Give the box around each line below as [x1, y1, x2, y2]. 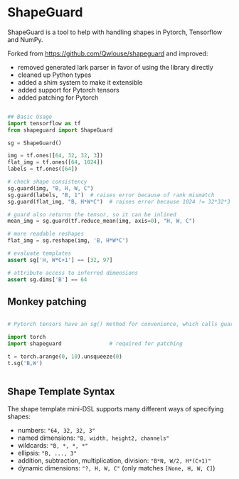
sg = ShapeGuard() [7, 140, 62, 147]
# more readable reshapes [7, 231, 84, 238]
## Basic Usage [7, 113, 53, 120]
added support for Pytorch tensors [17, 85, 119, 94]
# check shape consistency [7, 179, 87, 186]
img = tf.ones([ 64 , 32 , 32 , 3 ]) [7, 152, 103, 159]
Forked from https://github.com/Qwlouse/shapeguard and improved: [7, 49, 208, 58]
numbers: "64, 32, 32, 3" [17, 426, 96, 434]
